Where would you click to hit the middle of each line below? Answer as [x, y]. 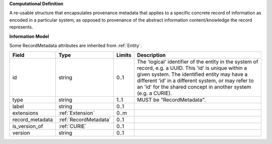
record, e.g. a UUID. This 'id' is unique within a [192, 68]
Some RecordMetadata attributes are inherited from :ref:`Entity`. [76, 45]
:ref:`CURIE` [73, 126]
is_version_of [28, 126]
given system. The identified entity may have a [192, 75]
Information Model [29, 36]
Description [151, 55]
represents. [21, 27]
